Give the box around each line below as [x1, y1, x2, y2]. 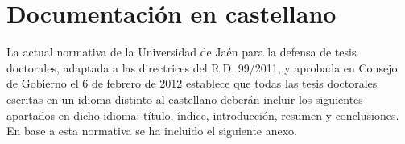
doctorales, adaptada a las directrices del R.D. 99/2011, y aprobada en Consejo [6, 59, 398, 76]
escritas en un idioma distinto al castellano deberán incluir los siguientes [6, 90, 363, 107]
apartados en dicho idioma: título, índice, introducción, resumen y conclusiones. [6, 106, 399, 123]
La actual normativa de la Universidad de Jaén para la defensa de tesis [6, 43, 357, 60]
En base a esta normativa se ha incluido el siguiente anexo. [6, 122, 298, 139]
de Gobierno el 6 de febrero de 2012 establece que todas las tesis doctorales [6, 75, 378, 92]
